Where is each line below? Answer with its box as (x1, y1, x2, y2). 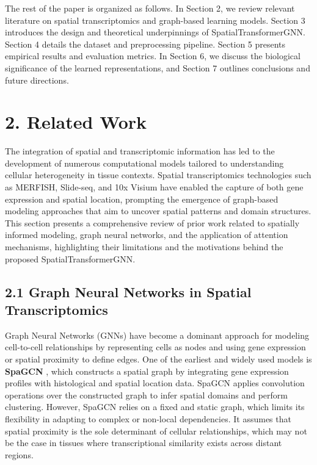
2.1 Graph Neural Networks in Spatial (5, 282, 252, 301)
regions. (5, 448, 34, 461)
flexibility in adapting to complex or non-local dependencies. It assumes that (5, 412, 291, 425)
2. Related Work (5, 109, 147, 134)
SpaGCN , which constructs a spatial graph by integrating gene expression (5, 364, 289, 377)
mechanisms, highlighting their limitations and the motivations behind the (5, 240, 283, 253)
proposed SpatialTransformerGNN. (5, 252, 136, 265)
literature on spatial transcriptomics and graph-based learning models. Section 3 (5, 13, 305, 26)
